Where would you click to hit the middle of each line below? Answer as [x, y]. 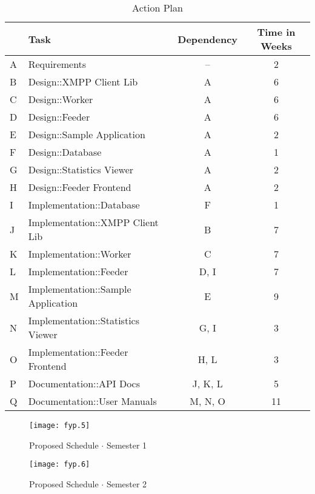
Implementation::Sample [80, 289]
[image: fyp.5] [60, 426]
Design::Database [65, 152]
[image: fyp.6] [60, 465]
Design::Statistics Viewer [81, 169]
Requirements [57, 64]
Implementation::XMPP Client [93, 222]
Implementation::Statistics [84, 320]
